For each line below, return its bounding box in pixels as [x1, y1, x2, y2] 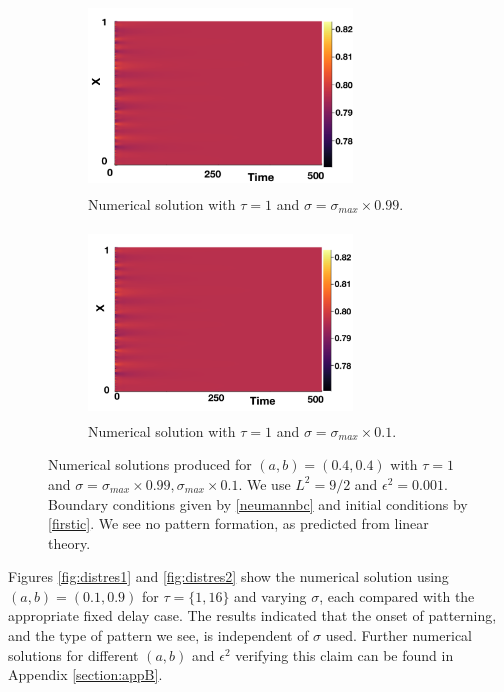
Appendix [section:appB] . [8, 664, 163, 685]
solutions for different [8, 644, 139, 665]
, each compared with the [319, 585, 475, 606]
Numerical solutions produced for [48, 454, 252, 475]
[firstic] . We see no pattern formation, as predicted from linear [48, 513, 429, 534]
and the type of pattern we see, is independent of [8, 625, 309, 646]
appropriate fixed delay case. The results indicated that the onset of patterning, [8, 605, 497, 626]
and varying [234, 585, 307, 606]
